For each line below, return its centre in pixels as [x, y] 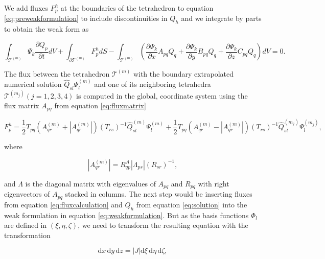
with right [214, 183]
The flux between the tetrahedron [57, 73]
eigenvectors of [27, 194]
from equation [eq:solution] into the [192, 204]
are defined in [26, 225]
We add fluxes [26, 8]
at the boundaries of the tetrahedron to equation [137, 8]
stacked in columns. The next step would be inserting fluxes [159, 194]
